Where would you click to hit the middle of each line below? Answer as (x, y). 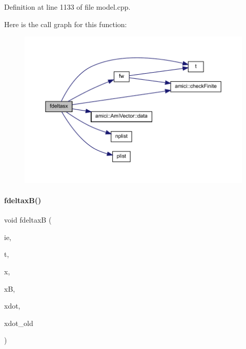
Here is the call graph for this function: (66, 24)
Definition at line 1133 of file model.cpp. (67, 7)
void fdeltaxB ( (28, 220)
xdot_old (19, 323)
